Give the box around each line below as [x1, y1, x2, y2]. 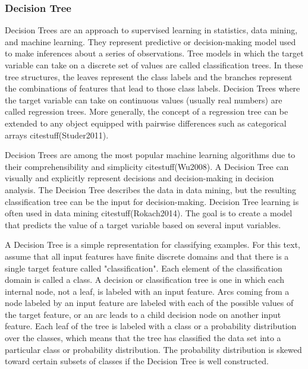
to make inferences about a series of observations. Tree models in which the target [5, 47, 304, 59]
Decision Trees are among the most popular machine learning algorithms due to [5, 149, 296, 161]
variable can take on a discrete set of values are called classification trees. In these [5, 59, 303, 71]
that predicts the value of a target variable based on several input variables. [5, 218, 281, 231]
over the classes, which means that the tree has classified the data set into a [5, 332, 281, 344]
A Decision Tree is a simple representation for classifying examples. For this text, [5, 238, 300, 251]
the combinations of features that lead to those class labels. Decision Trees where [5, 82, 300, 94]
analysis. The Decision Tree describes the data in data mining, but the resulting [5, 183, 296, 195]
